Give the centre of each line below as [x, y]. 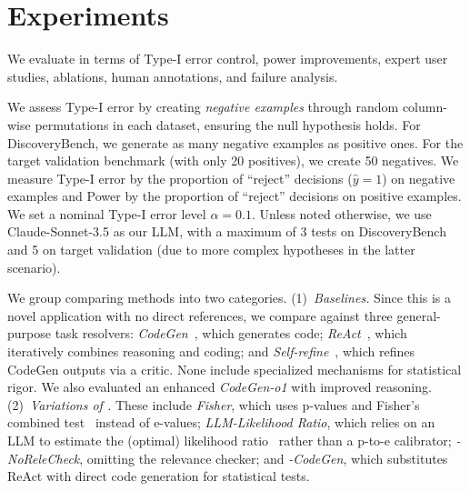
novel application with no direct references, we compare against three [200, 315]
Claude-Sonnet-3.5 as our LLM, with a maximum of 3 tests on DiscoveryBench [227, 231]
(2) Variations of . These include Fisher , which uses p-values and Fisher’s [214, 404]
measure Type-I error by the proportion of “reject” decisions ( [180, 178]
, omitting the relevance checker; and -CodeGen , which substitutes [264, 458]
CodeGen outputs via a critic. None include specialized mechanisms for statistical [235, 369]
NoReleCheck [44, 458]
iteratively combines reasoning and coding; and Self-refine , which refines [211, 351]
